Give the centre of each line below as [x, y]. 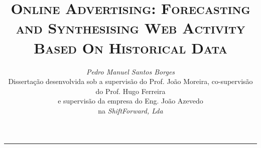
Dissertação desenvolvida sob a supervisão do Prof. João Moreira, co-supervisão [130, 81]
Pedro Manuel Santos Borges [130, 71]
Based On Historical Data [130, 47]
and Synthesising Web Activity [130, 28]
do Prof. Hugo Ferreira [130, 91]
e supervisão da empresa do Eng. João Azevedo [130, 101]
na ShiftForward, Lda [130, 110]
